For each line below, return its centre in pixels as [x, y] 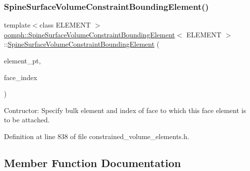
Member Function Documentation [93, 162]
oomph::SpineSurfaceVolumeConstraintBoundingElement [89, 34]
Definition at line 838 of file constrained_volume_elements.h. [97, 136]
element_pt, [22, 60]
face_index [21, 77]
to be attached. [27, 120]
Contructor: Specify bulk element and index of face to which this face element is [125, 110]
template [17, 25]
